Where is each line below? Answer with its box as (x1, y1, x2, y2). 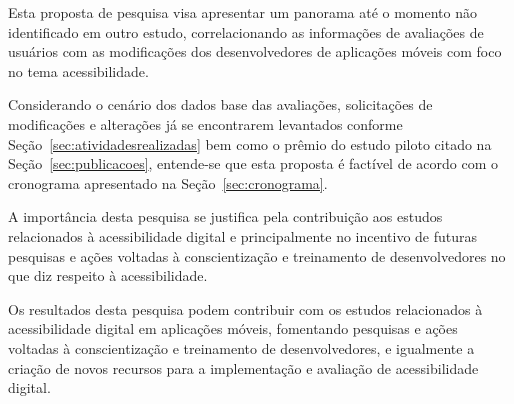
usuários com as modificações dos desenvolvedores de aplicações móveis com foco (8, 41, 502, 62)
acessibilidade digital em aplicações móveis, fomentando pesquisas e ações (8, 318, 458, 339)
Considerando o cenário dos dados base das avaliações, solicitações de (8, 94, 433, 115)
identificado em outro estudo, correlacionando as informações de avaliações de (8, 21, 484, 42)
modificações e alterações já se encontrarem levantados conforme (8, 113, 403, 134)
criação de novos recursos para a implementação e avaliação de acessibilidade (8, 357, 479, 378)
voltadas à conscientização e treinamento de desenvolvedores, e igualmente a (8, 337, 475, 358)
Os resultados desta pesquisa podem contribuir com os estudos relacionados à (8, 298, 483, 319)
